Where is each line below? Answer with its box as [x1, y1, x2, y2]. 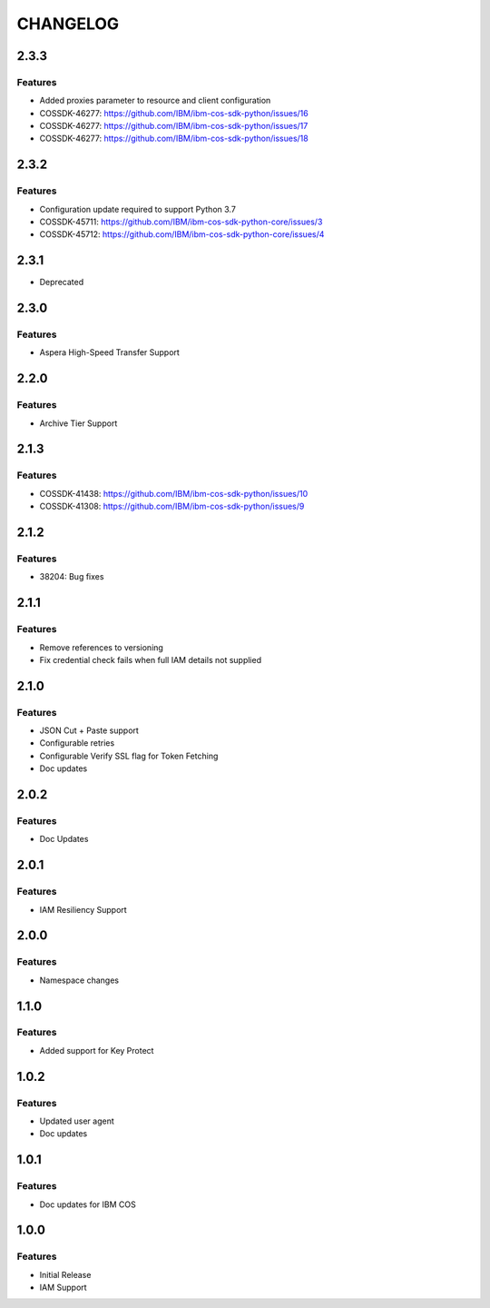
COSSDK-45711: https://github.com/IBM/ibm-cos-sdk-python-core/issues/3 [39, 216, 323, 227]
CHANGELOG [16, 14, 120, 34]
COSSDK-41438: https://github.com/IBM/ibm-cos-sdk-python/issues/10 [39, 488, 309, 499]
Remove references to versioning [39, 641, 163, 653]
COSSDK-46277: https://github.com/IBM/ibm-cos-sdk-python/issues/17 [39, 121, 309, 132]
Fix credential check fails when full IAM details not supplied [39, 654, 262, 665]
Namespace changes [39, 975, 120, 986]
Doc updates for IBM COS [39, 1199, 136, 1210]
